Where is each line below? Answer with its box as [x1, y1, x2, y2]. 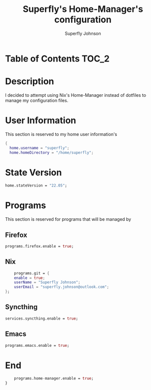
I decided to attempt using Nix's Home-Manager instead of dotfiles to [5, 92, 147, 98]
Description [5, 76, 54, 87]
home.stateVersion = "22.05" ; [5, 183, 68, 188]
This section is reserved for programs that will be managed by [5, 216, 132, 222]
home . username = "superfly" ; [9, 145, 70, 150]
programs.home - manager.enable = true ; [14, 376, 94, 381]
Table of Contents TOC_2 [5, 53, 110, 64]
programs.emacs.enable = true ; [5, 343, 70, 348]
